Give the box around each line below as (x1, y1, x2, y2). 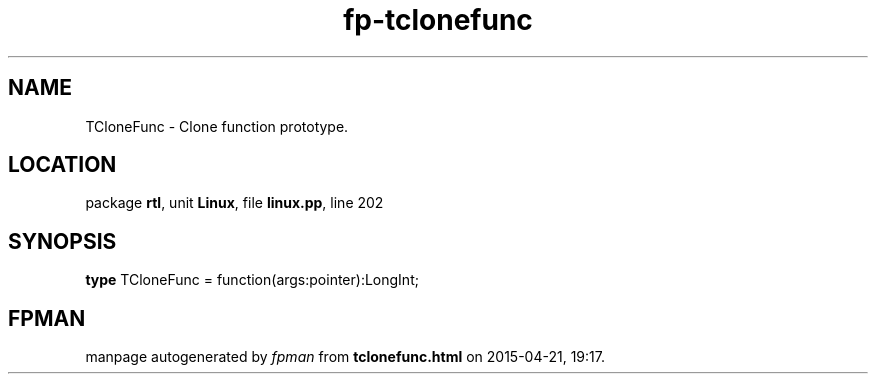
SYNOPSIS (8, 228, 117, 254)
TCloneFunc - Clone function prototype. (85, 117, 349, 135)
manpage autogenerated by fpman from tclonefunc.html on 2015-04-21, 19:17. (85, 348, 605, 366)
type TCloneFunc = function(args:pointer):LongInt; (85, 271, 419, 289)
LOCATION (8, 152, 117, 178)
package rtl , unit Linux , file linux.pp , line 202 (85, 194, 384, 212)
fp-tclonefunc (343, 3, 533, 37)
